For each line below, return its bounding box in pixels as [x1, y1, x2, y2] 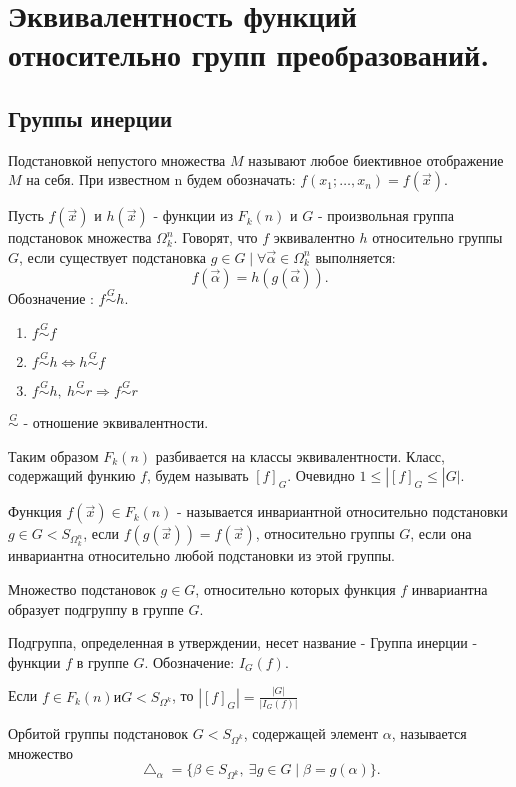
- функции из [153, 205, 233, 226]
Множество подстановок [8, 579, 156, 600]
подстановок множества [8, 227, 152, 248]
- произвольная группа [317, 205, 454, 226]
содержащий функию [8, 465, 136, 486]
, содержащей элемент [243, 723, 379, 744]
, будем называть [146, 465, 249, 486]
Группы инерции [8, 102, 173, 133]
